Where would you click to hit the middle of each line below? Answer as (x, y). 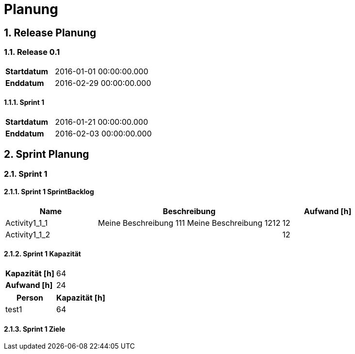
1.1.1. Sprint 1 (24, 102)
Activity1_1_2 (28, 234)
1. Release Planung (50, 33)
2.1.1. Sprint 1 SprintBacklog (49, 192)
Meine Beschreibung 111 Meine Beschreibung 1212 (189, 223)
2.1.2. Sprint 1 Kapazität (42, 254)
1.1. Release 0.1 (32, 52)
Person (30, 298)
